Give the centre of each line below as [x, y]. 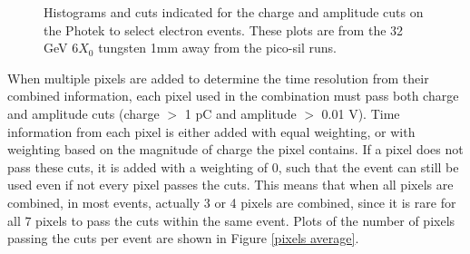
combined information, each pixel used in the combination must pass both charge [233, 96]
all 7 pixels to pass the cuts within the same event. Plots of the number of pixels [231, 220]
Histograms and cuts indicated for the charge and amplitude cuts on [234, 12]
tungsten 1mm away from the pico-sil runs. [217, 48]
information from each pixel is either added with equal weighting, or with [211, 131]
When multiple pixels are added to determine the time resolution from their [218, 78]
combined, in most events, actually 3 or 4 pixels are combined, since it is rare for [232, 202]
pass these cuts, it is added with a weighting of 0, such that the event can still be [233, 166]
